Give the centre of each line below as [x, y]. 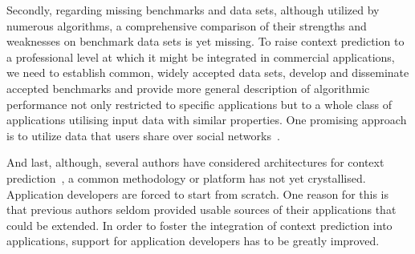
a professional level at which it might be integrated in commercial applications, [201, 56]
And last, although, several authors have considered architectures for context [195, 162]
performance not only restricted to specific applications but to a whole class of [199, 104]
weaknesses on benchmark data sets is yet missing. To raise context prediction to [205, 41]
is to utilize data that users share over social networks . [143, 135]
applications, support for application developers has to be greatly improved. [193, 241]
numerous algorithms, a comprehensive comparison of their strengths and [187, 25]
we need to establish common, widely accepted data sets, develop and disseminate [208, 73]
